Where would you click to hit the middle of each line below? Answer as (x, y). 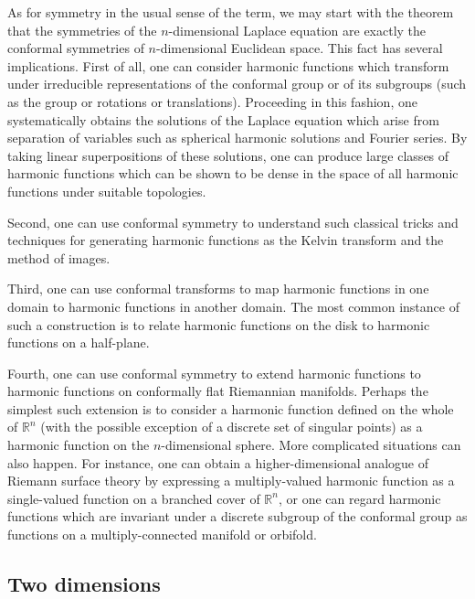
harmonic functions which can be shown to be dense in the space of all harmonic (233, 173)
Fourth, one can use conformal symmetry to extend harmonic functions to (214, 373)
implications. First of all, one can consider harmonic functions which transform (228, 65)
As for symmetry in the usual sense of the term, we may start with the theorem (231, 12)
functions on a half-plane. (79, 342)
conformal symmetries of (76, 48)
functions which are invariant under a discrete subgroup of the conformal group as (237, 516)
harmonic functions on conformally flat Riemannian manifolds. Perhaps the (218, 391)
